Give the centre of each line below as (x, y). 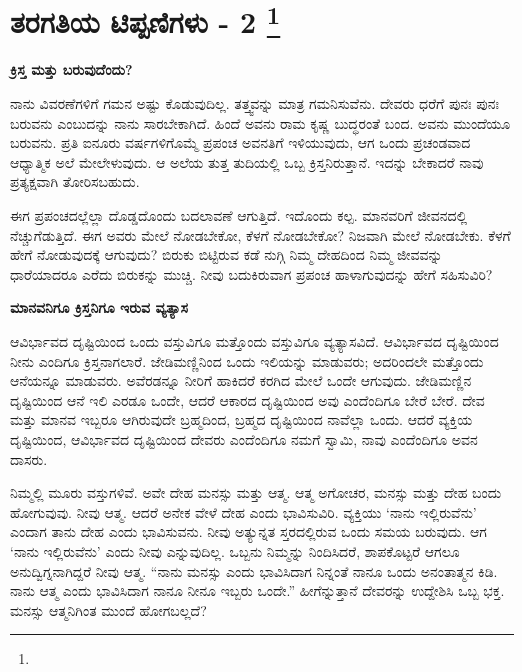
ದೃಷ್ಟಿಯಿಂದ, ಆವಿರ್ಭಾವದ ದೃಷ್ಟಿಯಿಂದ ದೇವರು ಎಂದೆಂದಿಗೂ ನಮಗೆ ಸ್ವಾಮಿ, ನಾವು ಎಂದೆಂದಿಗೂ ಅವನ (244, 438)
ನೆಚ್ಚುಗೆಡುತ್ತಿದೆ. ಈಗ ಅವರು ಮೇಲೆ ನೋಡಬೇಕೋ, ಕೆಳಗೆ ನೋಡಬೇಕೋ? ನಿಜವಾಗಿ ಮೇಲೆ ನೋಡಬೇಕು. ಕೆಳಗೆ (260, 234)
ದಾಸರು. (29, 458)
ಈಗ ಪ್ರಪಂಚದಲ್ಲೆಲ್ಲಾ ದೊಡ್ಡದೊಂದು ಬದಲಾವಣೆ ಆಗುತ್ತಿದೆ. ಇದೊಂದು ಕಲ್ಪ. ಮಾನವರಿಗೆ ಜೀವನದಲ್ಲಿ (239, 215)
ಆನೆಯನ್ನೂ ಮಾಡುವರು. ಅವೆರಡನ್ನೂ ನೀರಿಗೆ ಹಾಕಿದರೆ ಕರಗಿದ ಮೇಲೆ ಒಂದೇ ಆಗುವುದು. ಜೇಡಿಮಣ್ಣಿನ (241, 380)
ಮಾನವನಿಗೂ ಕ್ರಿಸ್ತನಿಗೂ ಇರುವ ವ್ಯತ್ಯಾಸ (99, 307)
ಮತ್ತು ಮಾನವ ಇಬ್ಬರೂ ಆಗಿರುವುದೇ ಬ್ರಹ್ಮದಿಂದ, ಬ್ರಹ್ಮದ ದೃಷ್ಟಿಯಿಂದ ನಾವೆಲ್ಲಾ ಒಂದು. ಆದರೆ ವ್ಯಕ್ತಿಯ (241, 419)
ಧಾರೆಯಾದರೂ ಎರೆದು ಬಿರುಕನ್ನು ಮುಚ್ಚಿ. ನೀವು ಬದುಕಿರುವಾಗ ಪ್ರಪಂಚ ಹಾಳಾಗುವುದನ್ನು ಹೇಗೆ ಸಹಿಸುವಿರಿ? (251, 273)
